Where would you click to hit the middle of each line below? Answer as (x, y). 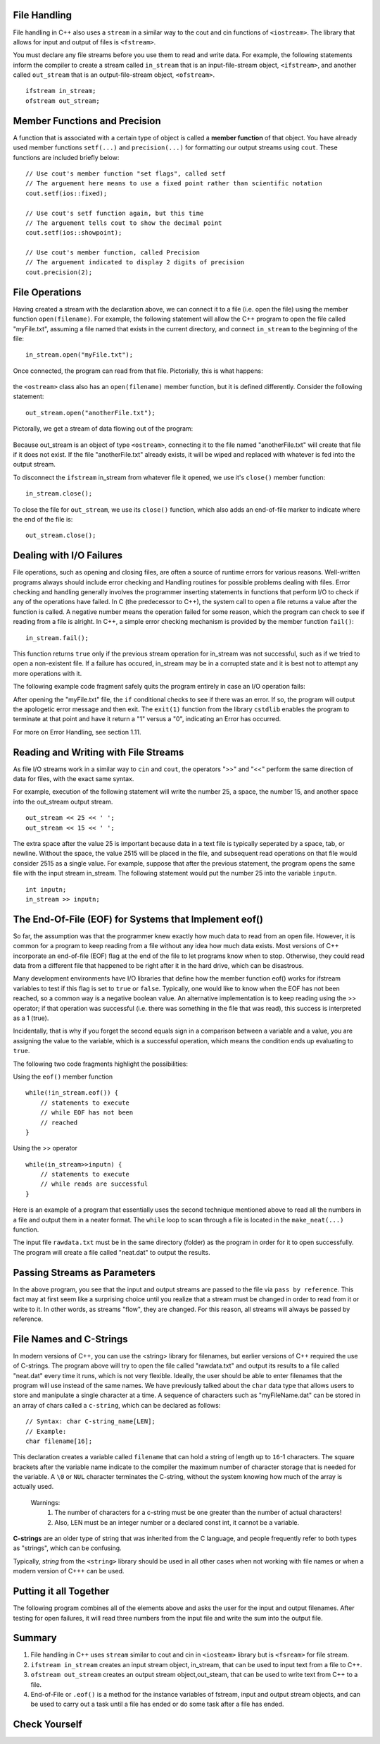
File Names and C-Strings (70, 1339)
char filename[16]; (59, 1441)
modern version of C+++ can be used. (69, 1571)
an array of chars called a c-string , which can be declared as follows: (117, 1405)
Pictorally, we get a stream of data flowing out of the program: (103, 429)
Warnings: (45, 1502)
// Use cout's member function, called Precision (113, 253)
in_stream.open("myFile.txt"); (80, 355)
